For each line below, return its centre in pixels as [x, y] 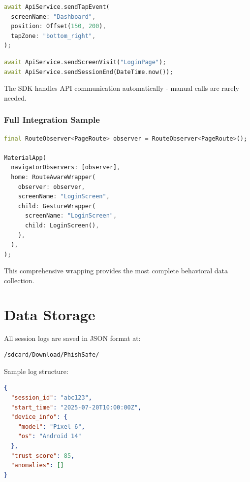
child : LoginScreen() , [62, 225]
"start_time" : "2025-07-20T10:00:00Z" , [76, 407]
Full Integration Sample [52, 120]
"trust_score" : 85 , [43, 456]
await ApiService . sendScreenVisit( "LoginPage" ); [85, 62]
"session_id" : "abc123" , [52, 397]
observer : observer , [51, 187]
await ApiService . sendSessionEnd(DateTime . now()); [89, 72]
